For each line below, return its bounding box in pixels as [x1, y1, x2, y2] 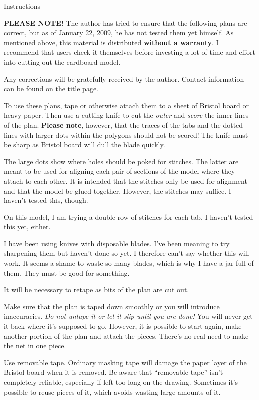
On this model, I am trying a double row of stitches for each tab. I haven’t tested [4, 211, 253, 222]
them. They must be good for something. [4, 267, 130, 278]
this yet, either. [4, 221, 51, 232]
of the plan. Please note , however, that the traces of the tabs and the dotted [4, 119, 243, 130]
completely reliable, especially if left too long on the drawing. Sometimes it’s [4, 377, 238, 387]
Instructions [4, 1, 40, 11]
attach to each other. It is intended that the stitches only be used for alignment [4, 175, 247, 186]
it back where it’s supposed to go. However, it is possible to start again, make [4, 321, 242, 331]
